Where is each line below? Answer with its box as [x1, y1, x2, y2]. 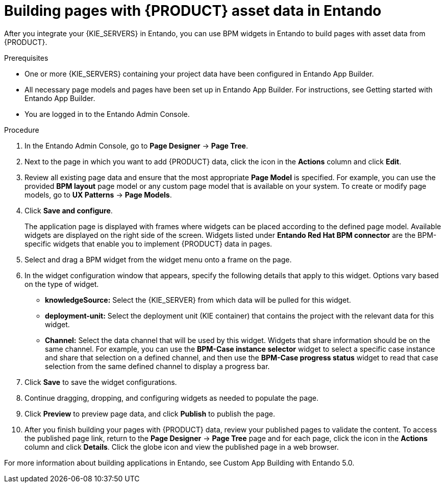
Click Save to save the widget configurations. [24, 377, 177, 386]
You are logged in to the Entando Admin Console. [24, 109, 190, 118]
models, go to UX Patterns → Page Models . [24, 190, 172, 199]
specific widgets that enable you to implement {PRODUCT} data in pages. [24, 239, 273, 248]
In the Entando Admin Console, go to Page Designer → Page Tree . [24, 141, 248, 150]
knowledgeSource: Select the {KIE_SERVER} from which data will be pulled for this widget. [45, 295, 351, 304]
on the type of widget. [24, 279, 99, 288]
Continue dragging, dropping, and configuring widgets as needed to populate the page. [24, 393, 318, 402]
